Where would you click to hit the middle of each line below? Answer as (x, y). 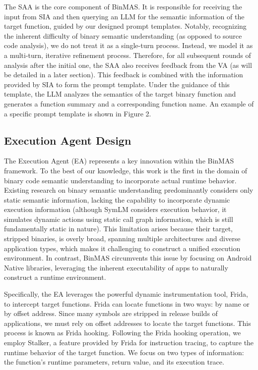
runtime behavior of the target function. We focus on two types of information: (124, 352)
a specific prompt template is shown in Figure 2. (78, 113)
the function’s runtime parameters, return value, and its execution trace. (114, 362)
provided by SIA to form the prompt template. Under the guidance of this (117, 84)
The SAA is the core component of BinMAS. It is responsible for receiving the (123, 6)
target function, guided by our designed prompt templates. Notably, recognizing (125, 26)
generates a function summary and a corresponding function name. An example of (129, 103)
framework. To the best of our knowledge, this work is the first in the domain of (126, 170)
